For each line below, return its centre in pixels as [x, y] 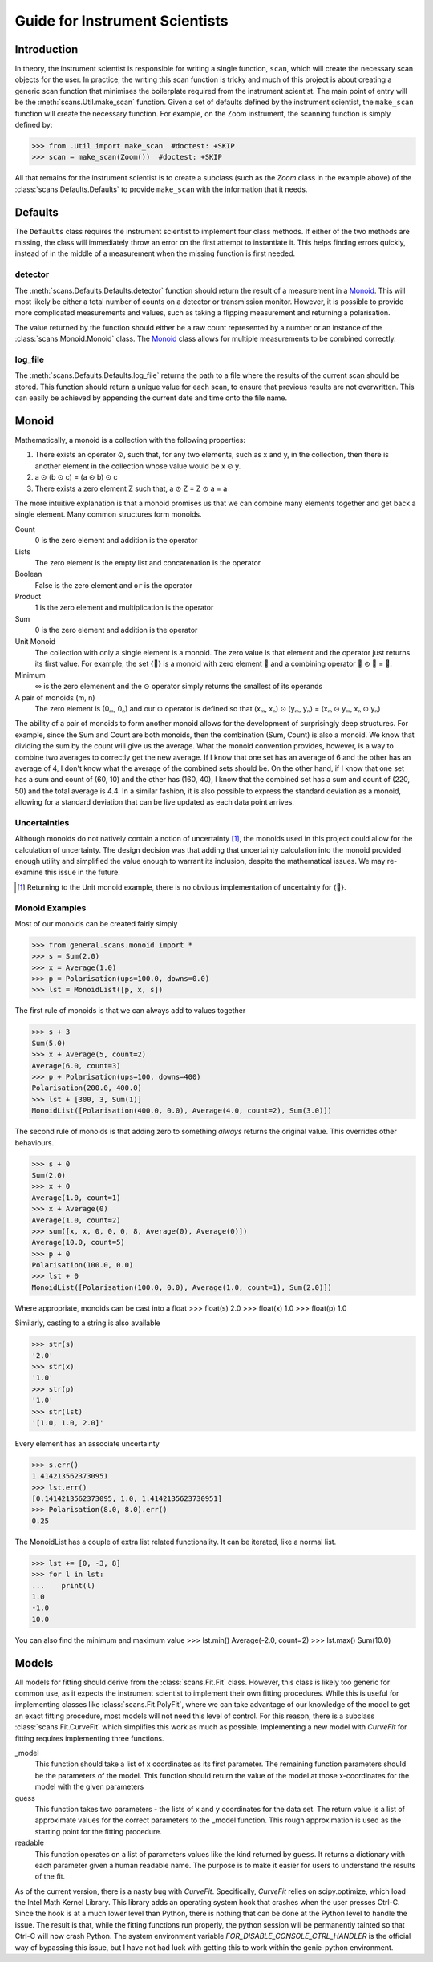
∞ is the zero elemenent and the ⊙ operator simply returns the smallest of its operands [179, 687]
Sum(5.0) [49, 1043]
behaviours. [34, 1142]
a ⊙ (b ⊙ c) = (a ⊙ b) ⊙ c [76, 477]
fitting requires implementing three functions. [89, 1738]
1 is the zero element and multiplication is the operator [124, 608]
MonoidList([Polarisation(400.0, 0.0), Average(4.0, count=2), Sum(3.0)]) [182, 1111]
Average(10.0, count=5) [79, 1242]
